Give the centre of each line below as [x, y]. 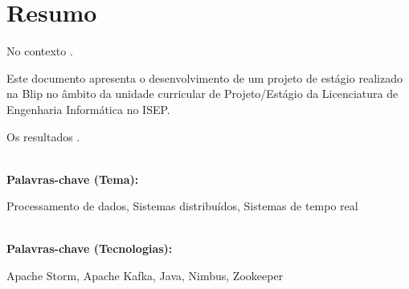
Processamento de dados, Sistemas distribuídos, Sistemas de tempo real [182, 206]
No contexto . [40, 51]
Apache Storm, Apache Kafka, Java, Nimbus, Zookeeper [145, 276]
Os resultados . [43, 136]
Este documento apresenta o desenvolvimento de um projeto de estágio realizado [204, 77]
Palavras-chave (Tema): [73, 179]
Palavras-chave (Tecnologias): [90, 248]
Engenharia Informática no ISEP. [88, 109]
